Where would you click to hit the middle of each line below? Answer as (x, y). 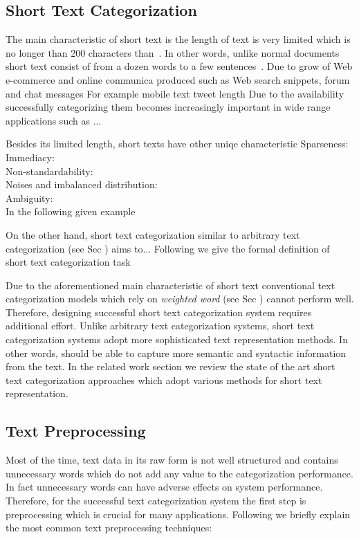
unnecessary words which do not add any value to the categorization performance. (179, 473)
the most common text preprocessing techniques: (109, 528)
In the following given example (71, 211)
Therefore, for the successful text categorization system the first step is (156, 501)
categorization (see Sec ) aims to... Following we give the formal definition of (168, 248)
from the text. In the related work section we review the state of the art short (171, 366)
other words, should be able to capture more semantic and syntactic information (176, 353)
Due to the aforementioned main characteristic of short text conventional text (171, 285)
